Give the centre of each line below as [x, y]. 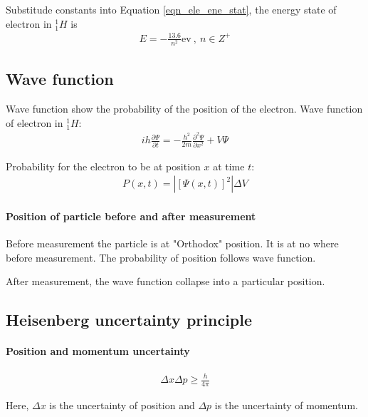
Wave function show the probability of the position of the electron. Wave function [184, 109]
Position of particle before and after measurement [131, 216]
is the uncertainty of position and [122, 405]
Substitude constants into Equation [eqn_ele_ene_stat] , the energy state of [171, 9]
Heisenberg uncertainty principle [129, 320]
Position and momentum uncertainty [98, 351]
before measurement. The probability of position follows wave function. [161, 257]
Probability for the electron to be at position [103, 166]
